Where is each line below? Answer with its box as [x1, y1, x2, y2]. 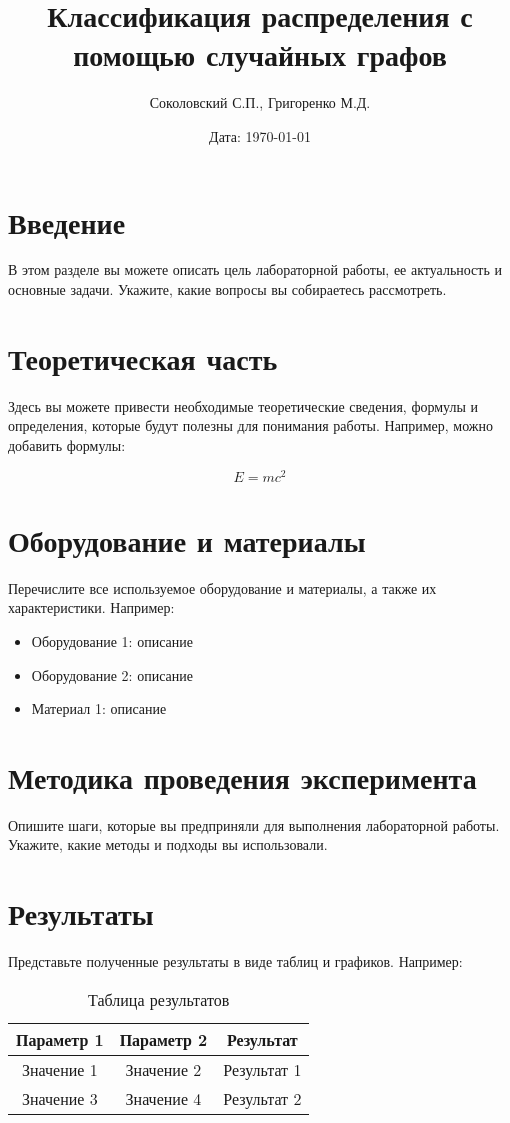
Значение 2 [125, 1057, 202, 1081]
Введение [8, 201, 126, 242]
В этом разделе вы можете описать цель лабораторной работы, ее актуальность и [8, 259, 502, 280]
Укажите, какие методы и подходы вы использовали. [8, 834, 328, 855]
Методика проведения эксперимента [8, 756, 477, 797]
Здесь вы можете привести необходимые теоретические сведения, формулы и [8, 395, 479, 416]
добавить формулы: [8, 434, 126, 455]
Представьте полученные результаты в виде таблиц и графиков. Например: [8, 951, 463, 972]
